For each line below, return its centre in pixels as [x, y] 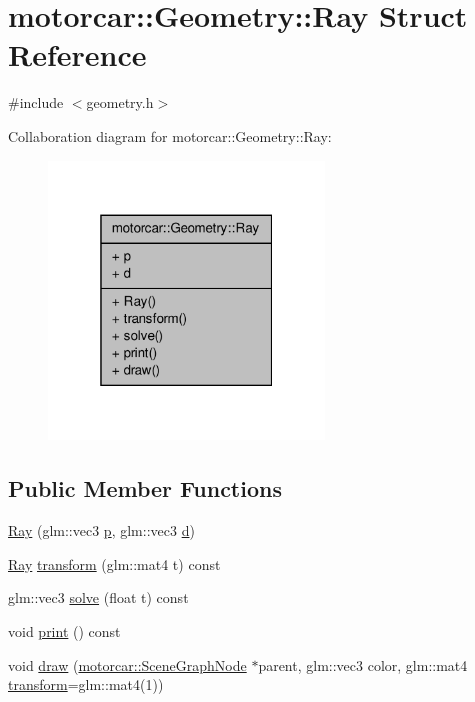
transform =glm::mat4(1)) [86, 684]
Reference [77, 54]
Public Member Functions [145, 488]
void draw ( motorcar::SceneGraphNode [127, 664]
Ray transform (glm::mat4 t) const [114, 563]
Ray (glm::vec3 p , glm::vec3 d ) [101, 530]
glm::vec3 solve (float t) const [98, 597]
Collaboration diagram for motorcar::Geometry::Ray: [170, 135]
